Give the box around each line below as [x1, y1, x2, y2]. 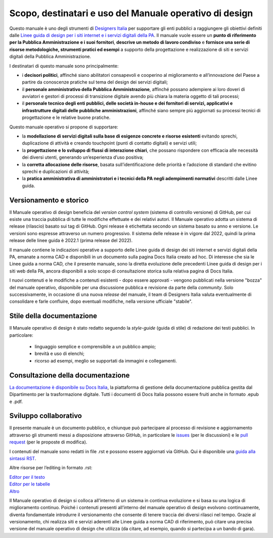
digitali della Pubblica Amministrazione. [9, 54, 91, 60]
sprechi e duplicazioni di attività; [22, 168, 89, 174]
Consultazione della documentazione [9, 371, 130, 379]
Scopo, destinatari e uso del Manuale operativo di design [9, 8, 253, 19]
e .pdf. [9, 398, 23, 405]
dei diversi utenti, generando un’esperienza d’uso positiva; [22, 154, 144, 160]
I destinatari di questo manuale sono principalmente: [9, 63, 119, 69]
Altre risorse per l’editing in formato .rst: [9, 465, 93, 471]
